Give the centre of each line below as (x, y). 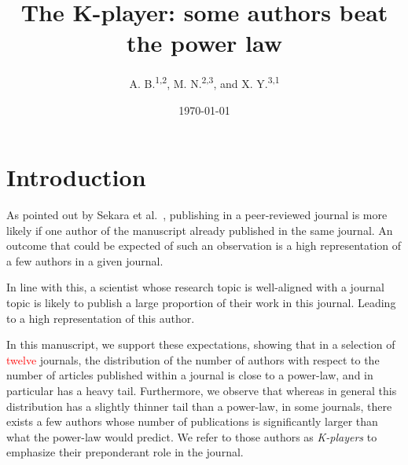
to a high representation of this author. (101, 318)
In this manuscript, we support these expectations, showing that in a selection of (201, 344)
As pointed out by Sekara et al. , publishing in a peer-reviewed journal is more (197, 215)
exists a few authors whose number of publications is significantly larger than (192, 421)
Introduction (76, 177)
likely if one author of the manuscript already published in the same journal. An (200, 230)
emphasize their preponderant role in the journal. (125, 452)
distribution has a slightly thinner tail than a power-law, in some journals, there (199, 406)
